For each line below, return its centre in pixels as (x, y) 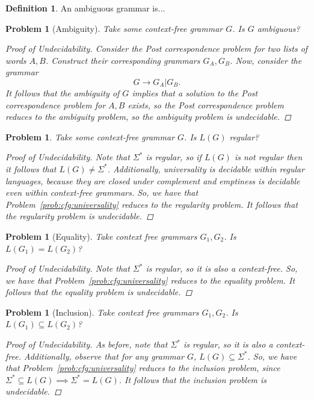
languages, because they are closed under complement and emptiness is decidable (153, 180)
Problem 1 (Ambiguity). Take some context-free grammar (114, 28)
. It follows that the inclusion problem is (193, 379)
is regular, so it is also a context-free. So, (222, 268)
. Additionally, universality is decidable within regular (206, 168)
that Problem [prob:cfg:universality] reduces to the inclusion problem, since (143, 368)
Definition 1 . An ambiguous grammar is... (85, 8)
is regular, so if (174, 157)
